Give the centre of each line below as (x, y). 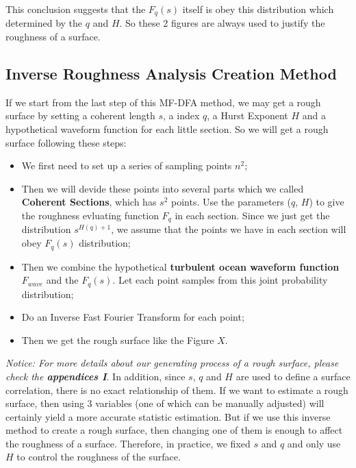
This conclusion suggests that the (76, 9)
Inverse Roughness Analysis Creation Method (171, 74)
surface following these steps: (66, 142)
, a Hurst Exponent (247, 115)
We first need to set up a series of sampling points (127, 165)
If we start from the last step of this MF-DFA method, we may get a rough (163, 102)
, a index (181, 115)
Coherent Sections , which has (89, 202)
